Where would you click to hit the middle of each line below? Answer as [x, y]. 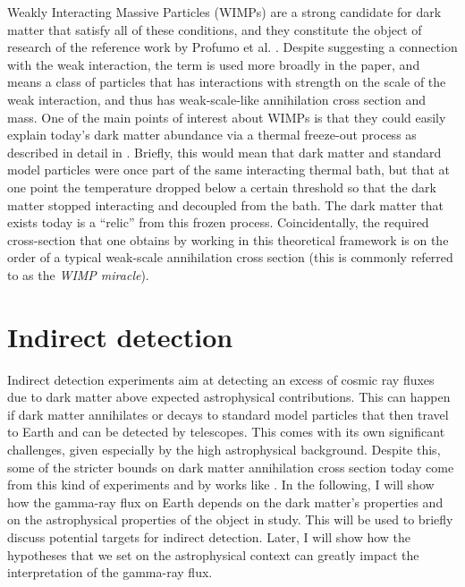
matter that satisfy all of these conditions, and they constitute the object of [215, 29]
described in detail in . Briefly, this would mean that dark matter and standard [224, 152]
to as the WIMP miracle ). [78, 274]
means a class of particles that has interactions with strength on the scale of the [227, 82]
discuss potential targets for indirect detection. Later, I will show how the [209, 536]
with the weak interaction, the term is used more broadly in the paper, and [214, 64]
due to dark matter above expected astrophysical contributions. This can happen [229, 397]
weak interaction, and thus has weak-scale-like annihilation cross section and [216, 99]
